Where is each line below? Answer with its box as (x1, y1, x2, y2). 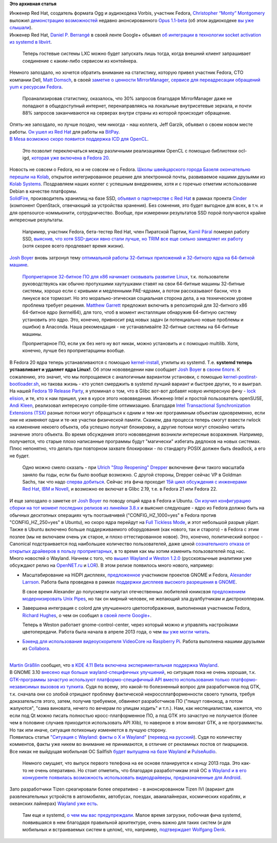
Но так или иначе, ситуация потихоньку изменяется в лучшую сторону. (9, 727, 167, 733)
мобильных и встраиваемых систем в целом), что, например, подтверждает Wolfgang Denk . (22, 827, 226, 833)
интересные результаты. (9, 217, 64, 223)
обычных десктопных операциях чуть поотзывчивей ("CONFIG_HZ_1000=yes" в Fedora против (9, 512, 216, 518)
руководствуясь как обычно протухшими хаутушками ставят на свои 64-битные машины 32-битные (22, 280, 245, 287)
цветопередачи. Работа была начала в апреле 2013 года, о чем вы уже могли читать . (22, 629, 210, 635)
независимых (9, 684, 39, 690)
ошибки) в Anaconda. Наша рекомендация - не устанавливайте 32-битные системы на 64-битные (22, 324, 239, 330)
